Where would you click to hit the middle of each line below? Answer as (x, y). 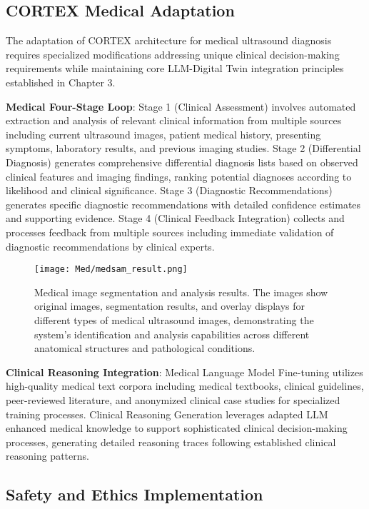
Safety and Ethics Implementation (135, 494)
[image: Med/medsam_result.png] (111, 269)
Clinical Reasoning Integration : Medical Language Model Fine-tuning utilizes (184, 372)
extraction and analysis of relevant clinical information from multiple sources (174, 120)
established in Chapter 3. (61, 82)
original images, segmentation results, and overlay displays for (170, 306)
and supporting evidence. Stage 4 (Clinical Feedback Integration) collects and (175, 218)
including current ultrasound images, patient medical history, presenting (163, 134)
